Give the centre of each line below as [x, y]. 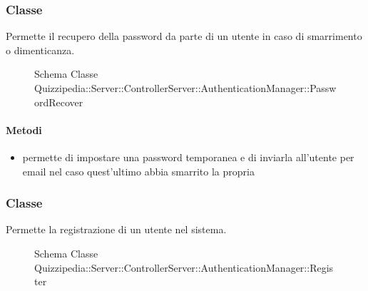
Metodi [24, 129]
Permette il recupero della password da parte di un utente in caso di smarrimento [184, 36]
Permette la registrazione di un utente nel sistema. [116, 229]
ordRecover [59, 102]
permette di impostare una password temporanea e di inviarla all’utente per [188, 157]
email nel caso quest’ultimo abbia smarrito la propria [138, 171]
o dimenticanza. [40, 50]
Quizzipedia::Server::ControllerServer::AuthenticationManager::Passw [185, 88]
